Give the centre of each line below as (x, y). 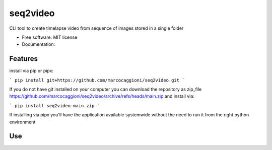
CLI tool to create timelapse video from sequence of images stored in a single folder (96, 28)
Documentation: (39, 44)
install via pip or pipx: (31, 71)
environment (22, 122)
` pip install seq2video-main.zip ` (55, 105)
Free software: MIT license (50, 37)
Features (23, 59)
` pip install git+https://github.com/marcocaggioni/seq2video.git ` (97, 80)
